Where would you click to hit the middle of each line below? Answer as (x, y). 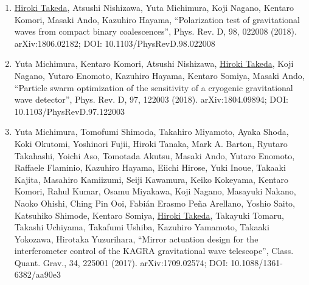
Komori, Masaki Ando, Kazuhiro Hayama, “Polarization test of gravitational (157, 19)
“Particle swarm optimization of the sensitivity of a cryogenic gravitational (154, 87)
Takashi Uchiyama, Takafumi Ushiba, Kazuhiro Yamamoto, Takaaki (142, 227)
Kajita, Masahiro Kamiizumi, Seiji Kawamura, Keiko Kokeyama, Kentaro (151, 179)
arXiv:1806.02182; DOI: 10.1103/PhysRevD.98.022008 (115, 43)
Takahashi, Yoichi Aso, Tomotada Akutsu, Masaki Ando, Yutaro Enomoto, (154, 155)
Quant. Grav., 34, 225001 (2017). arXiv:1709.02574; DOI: (121, 262)
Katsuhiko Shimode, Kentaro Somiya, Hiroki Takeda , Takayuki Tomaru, (149, 215)
